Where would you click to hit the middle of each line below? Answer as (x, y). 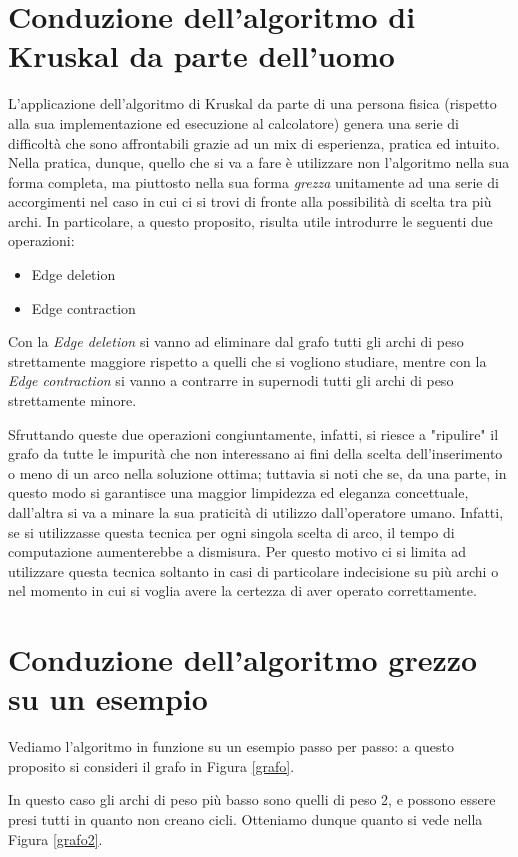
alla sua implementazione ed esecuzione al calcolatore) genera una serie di (234, 122)
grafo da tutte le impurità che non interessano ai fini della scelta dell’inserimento (255, 453)
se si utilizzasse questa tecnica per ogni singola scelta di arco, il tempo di (231, 531)
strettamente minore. (72, 400)
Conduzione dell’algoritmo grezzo (243, 659)
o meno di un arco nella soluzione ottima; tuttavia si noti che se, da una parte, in (257, 472)
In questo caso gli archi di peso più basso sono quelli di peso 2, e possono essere (252, 799)
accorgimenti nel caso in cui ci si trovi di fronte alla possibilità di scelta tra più (250, 201)
